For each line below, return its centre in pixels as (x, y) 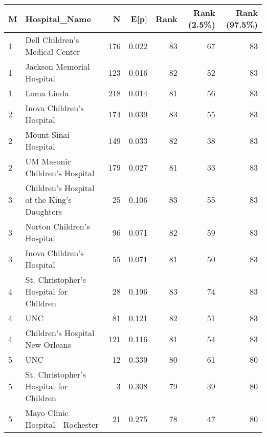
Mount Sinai (47, 134)
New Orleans (48, 345)
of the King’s (48, 200)
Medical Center (53, 51)
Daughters (43, 211)
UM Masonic (48, 161)
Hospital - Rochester (62, 424)
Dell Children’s (52, 40)
